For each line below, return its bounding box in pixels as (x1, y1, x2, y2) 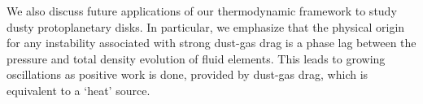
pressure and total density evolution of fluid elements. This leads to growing (7, 50, 386, 67)
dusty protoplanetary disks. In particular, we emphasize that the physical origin (7, 18, 405, 35)
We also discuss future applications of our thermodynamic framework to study (7, 2, 397, 19)
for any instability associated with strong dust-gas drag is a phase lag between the (7, 34, 416, 51)
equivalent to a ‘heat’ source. (7, 81, 150, 98)
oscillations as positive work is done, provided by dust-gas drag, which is (7, 66, 368, 83)
